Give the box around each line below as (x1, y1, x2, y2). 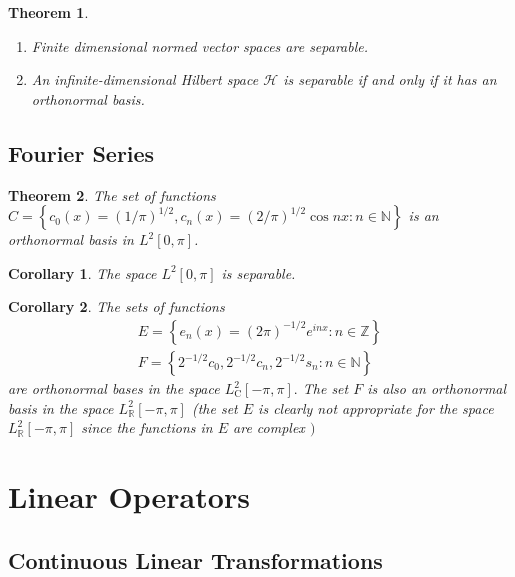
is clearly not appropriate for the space (258, 397, 494, 418)
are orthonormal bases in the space (8, 378, 220, 399)
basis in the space (8, 397, 114, 418)
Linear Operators (8, 475, 250, 516)
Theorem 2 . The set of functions (8, 184, 216, 205)
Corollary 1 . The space (8, 262, 157, 283)
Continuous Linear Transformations (8, 544, 383, 575)
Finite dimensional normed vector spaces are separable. (31, 35, 369, 56)
